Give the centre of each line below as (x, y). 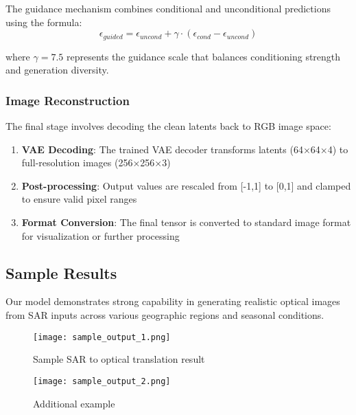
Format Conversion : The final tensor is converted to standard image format (186, 222)
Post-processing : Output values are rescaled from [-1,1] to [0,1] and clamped (186, 185)
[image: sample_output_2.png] (102, 381)
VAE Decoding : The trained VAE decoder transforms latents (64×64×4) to (185, 149)
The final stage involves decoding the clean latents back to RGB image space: (168, 126)
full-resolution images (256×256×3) (96, 162)
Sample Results (61, 272)
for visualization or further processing (100, 235)
